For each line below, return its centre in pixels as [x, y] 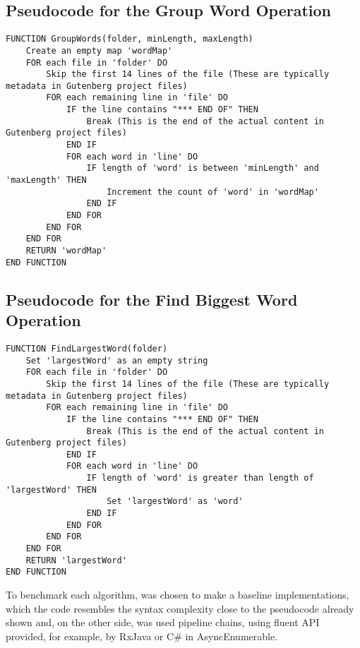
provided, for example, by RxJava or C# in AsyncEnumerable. [142, 636]
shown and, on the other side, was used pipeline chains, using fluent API [163, 622]
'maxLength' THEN [46, 180]
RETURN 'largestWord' [76, 560]
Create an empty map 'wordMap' [99, 50]
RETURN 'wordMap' [66, 251]
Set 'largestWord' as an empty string [117, 360]
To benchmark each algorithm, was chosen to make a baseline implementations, [178, 595]
